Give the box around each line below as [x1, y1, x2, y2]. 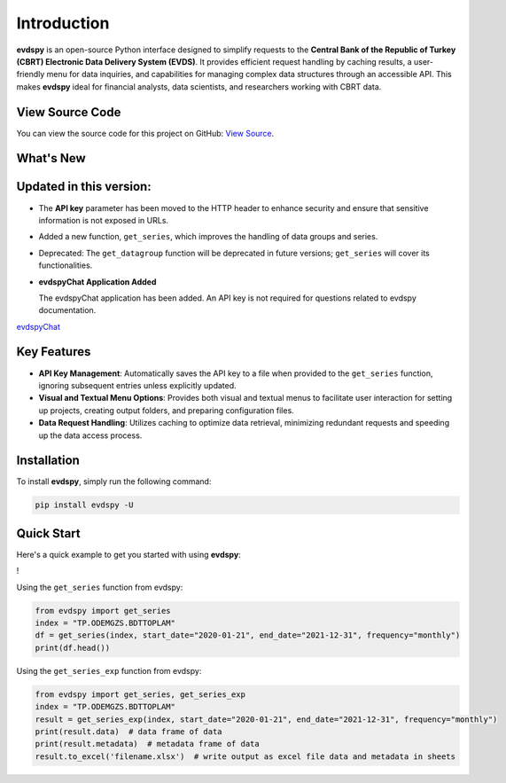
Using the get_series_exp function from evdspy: [16, 665, 202, 676]
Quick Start [16, 526, 81, 541]
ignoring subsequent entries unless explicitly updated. [38, 380, 237, 390]
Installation [16, 453, 80, 468]
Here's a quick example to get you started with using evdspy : [16, 549, 241, 560]
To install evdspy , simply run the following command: [16, 476, 212, 487]
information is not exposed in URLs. [38, 215, 168, 225]
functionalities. [38, 260, 93, 270]
